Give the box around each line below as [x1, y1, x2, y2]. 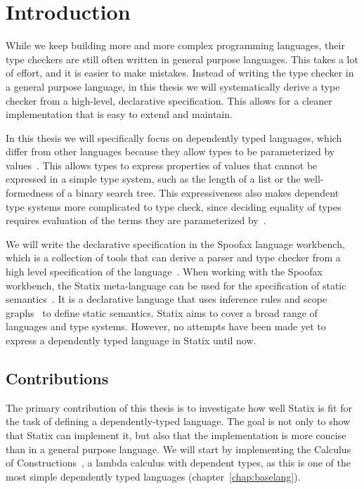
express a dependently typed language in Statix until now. [6, 333, 256, 347]
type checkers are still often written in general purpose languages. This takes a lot [6, 51, 358, 66]
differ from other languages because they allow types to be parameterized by [6, 144, 335, 159]
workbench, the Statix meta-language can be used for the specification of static [6, 278, 346, 292]
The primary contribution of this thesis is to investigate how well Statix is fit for [6, 400, 352, 415]
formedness [6, 185, 53, 200]
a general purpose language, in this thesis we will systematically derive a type [6, 79, 340, 93]
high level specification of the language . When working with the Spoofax [6, 264, 323, 279]
